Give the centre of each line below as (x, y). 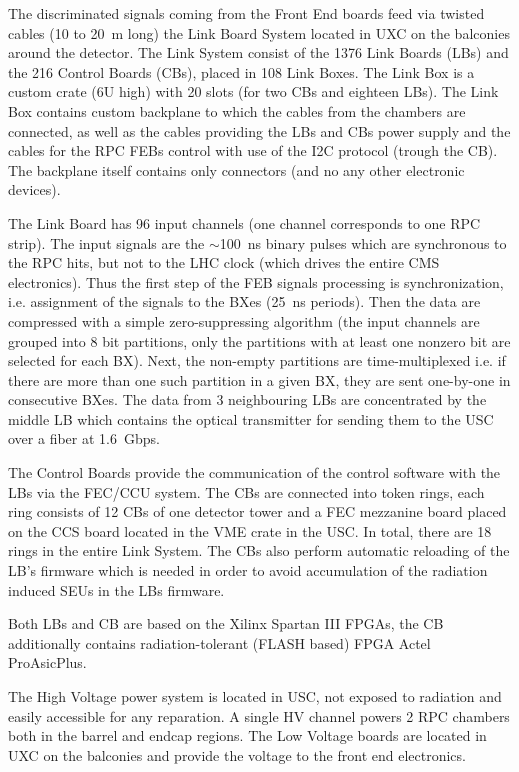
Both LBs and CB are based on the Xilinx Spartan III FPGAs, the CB (226, 623)
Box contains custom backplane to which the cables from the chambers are (237, 110)
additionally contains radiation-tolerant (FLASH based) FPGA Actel (219, 642)
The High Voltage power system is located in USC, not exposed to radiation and (255, 696)
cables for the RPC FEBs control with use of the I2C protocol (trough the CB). (253, 150)
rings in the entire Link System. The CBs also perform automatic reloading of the (259, 550)
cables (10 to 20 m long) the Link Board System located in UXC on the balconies (259, 32)
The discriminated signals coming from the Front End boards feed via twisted (246, 13)
